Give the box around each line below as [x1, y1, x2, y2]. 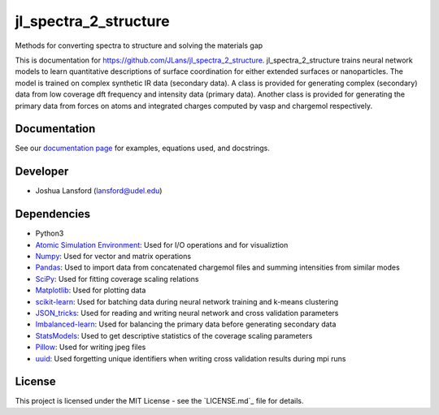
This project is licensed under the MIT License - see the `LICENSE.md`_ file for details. [15, 396, 304, 406]
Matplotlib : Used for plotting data [35, 285, 146, 296]
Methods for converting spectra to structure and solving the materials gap [15, 41, 263, 50]
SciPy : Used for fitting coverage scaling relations [35, 274, 199, 283]
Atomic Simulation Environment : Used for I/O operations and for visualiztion [35, 240, 289, 249]
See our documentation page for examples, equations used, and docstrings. [15, 143, 270, 153]
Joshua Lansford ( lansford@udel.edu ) [35, 186, 163, 196]
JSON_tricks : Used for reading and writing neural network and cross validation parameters [35, 308, 339, 318]
